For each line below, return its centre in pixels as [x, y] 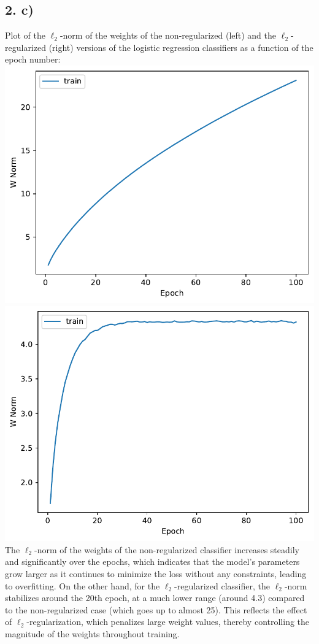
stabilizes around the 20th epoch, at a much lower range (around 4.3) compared [155, 598]
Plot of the [25, 35]
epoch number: [33, 59]
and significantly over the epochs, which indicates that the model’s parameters [152, 562]
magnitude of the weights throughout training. [92, 634]
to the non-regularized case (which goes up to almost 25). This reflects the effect [156, 609]
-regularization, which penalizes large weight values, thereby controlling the [168, 622]
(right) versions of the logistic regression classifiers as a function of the [181, 47]
